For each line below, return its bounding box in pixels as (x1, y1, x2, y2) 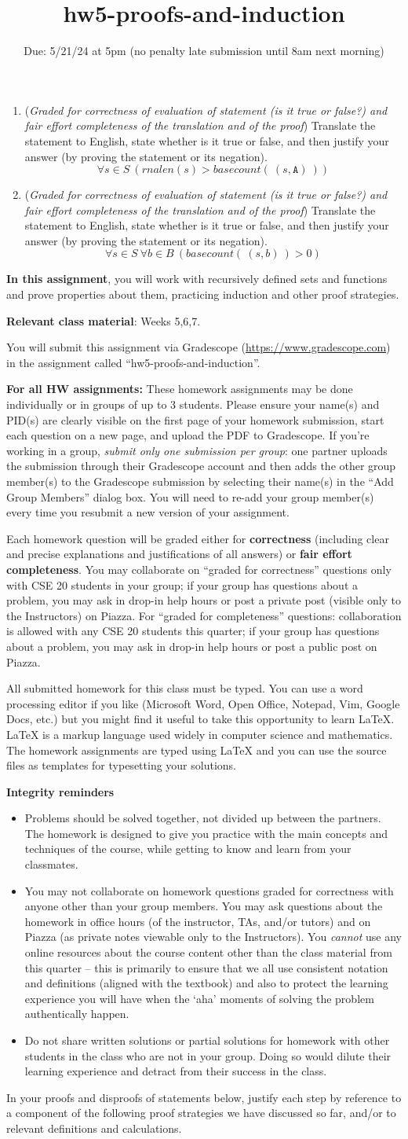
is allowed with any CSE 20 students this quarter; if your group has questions (6, 623, 380, 639)
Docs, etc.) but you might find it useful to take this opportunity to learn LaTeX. (6, 711, 395, 727)
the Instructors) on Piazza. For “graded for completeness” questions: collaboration (6, 607, 402, 623)
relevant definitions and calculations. (6, 1119, 182, 1136)
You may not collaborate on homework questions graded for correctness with (24, 882, 394, 898)
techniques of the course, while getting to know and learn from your (24, 840, 352, 857)
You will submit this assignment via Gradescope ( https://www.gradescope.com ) (6, 339, 391, 355)
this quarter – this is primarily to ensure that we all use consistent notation (24, 959, 388, 975)
